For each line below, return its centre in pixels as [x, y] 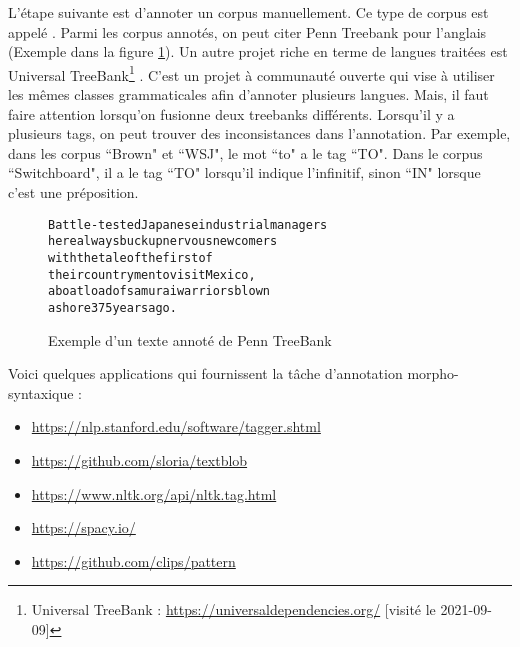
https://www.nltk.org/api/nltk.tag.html [154, 493]
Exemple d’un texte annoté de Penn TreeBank [190, 339]
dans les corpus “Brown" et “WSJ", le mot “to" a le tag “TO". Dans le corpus [245, 152]
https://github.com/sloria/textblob [139, 459]
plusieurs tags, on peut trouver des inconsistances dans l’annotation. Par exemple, [259, 133]
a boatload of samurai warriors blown [159, 291]
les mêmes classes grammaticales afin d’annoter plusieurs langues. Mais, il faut [248, 94]
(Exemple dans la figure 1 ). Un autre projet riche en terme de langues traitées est [258, 51]
